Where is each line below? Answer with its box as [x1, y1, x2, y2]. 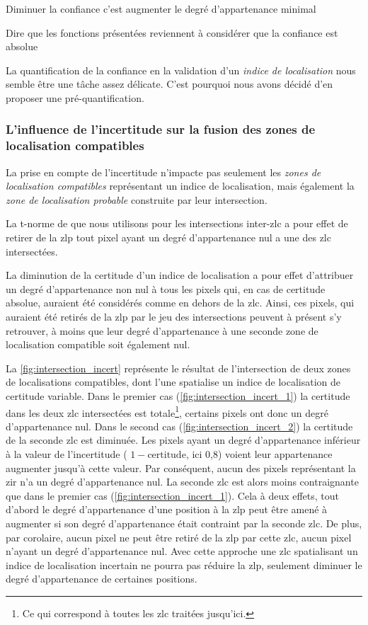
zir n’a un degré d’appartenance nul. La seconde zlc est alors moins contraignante [6, 474, 359, 489]
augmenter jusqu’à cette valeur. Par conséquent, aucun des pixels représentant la [6, 460, 356, 475]
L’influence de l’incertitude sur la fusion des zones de [6, 120, 316, 138]
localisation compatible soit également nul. [6, 337, 190, 352]
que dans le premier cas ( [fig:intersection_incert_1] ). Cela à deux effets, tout [6, 488, 340, 503]
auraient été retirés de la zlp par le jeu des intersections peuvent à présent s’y [6, 309, 342, 324]
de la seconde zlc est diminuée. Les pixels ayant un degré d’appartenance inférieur [6, 432, 361, 447]
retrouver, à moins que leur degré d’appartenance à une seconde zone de [6, 323, 318, 338]
